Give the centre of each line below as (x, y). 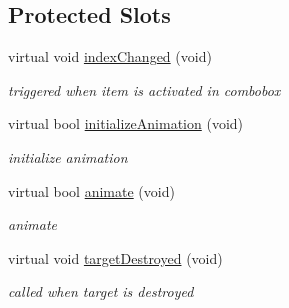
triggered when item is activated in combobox (144, 89)
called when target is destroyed (101, 291)
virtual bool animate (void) (91, 190)
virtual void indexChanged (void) (110, 56)
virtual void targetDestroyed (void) (115, 257)
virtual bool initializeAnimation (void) (126, 123)
